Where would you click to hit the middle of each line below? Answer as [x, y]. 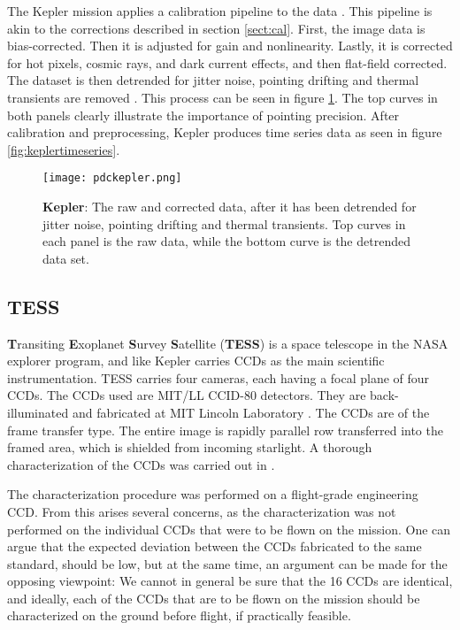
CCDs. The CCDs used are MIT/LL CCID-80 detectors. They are [187, 395]
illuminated [38, 412]
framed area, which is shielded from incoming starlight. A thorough [190, 447]
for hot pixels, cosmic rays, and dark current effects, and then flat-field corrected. [227, 62]
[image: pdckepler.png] [112, 178]
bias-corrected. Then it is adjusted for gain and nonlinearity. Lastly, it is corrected [230, 46]
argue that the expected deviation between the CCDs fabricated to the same [215, 546]
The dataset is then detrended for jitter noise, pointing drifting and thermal [213, 80]
